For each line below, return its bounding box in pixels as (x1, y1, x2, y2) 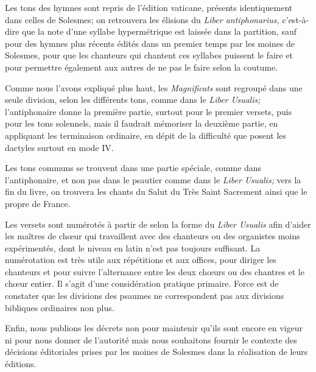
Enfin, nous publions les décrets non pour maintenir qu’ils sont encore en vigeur (5, 321, 303, 334)
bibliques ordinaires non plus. (5, 301, 114, 314)
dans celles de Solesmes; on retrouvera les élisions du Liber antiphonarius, (5, 13, 279, 26)
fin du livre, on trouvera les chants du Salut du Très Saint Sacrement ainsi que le (5, 185, 307, 198)
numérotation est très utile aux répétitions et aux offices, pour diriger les (5, 253, 276, 266)
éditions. (5, 357, 37, 370)
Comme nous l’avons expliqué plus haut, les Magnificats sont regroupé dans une (5, 81, 303, 94)
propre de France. (5, 197, 71, 209)
